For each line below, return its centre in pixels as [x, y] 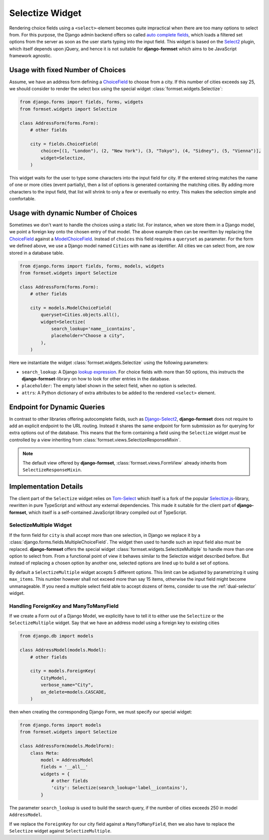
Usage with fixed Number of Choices [67, 70]
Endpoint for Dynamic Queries [57, 407]
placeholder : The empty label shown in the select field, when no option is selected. [109, 386]
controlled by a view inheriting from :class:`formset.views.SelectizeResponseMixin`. [95, 440]
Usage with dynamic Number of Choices [73, 213]
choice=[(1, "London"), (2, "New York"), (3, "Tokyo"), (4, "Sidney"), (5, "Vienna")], [151, 151]
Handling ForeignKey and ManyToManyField [64, 606]
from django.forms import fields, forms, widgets [81, 102]
